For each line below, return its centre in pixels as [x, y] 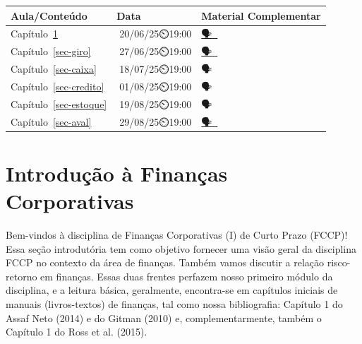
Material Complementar [261, 15]
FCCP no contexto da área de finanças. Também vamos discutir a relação [165, 262]
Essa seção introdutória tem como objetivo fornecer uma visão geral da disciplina [181, 248]
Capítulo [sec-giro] [51, 51]
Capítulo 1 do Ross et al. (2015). [77, 332]
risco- [339, 262]
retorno [22, 276]
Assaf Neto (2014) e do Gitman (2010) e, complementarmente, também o [164, 318]
